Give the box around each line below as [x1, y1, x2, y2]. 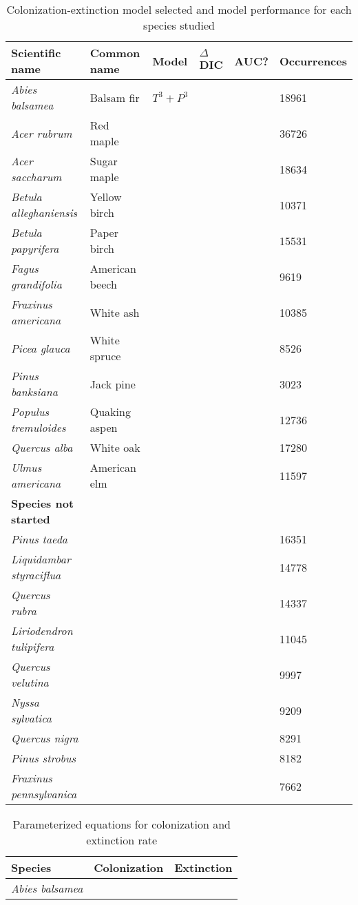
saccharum [11, 169, 62, 185]
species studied [143, 17, 215, 33]
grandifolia [11, 276, 62, 292]
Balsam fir [89, 89, 140, 105]
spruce [89, 348, 121, 364]
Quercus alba [11, 439, 73, 455]
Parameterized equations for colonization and [12, 816, 231, 832]
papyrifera [11, 240, 59, 256]
